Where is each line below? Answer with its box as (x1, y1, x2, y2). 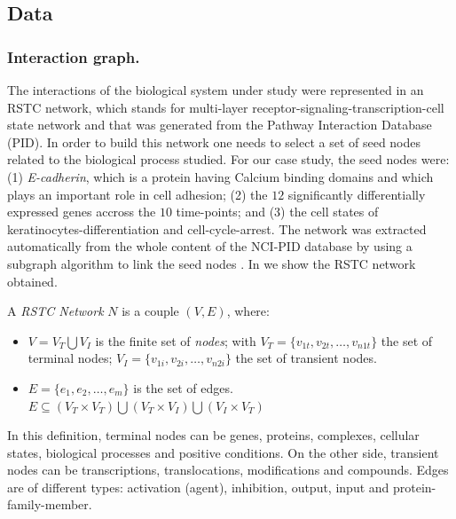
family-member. (7, 495, 92, 514)
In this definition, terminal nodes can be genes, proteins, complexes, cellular (7, 426, 420, 444)
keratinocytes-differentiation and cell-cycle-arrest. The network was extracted (7, 219, 427, 238)
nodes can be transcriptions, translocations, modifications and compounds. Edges (7, 460, 449, 479)
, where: (226, 302, 270, 320)
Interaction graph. (7, 45, 140, 67)
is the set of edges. (133, 378, 233, 397)
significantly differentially (287, 185, 426, 203)
